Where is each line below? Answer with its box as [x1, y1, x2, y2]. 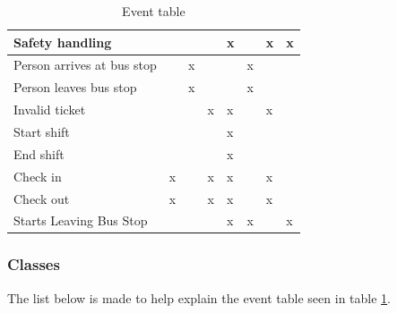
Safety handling [13, 32, 112, 51]
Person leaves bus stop [13, 78, 137, 97]
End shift [13, 144, 65, 163]
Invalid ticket [13, 100, 86, 119]
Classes [7, 253, 60, 275]
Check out [13, 189, 70, 207]
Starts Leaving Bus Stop [13, 211, 148, 230]
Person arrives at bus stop [13, 55, 157, 74]
